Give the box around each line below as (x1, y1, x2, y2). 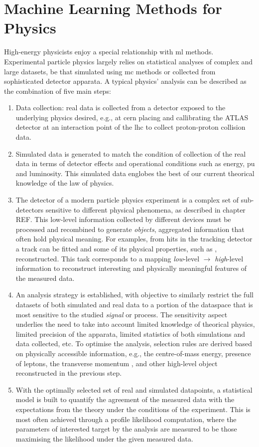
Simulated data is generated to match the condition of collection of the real (15, 148, 246, 159)
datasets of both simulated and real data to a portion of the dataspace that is (15, 299, 253, 309)
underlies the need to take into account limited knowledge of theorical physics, (15, 319, 255, 329)
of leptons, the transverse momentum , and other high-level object (15, 358, 218, 368)
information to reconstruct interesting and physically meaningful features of (15, 263, 247, 273)
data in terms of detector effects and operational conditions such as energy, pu (15, 158, 255, 169)
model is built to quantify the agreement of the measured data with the (15, 394, 235, 405)
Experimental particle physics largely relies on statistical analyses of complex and (4, 56, 253, 66)
